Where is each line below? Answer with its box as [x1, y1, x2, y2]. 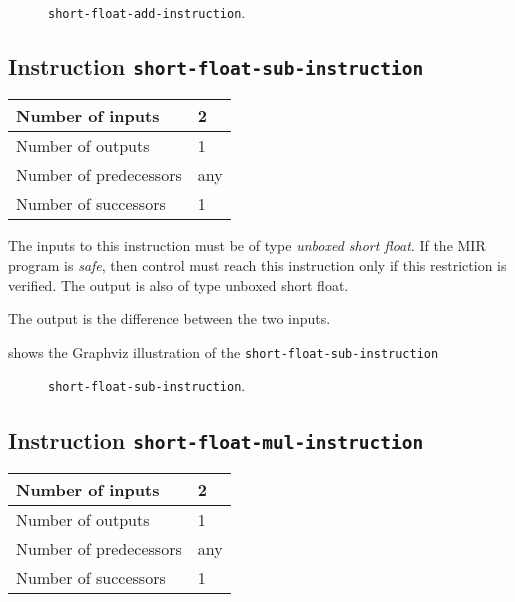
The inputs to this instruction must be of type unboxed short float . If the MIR [8, 235, 486, 256]
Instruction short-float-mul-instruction [8, 424, 424, 455]
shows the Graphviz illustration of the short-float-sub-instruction [8, 341, 439, 362]
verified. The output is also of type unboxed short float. [8, 274, 349, 295]
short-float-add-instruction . [48, 2, 246, 22]
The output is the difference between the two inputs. [8, 308, 331, 329]
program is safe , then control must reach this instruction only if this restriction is [8, 255, 507, 276]
